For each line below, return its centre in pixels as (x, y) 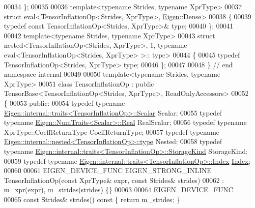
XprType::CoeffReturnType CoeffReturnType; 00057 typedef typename (112, 132)
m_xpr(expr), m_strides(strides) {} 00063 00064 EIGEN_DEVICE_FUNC (119, 190)
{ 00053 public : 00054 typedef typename (65, 103)
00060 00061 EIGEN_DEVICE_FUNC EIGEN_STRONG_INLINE (108, 170)
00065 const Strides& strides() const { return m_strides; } (92, 199)
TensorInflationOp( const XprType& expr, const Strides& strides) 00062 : (114, 180)
